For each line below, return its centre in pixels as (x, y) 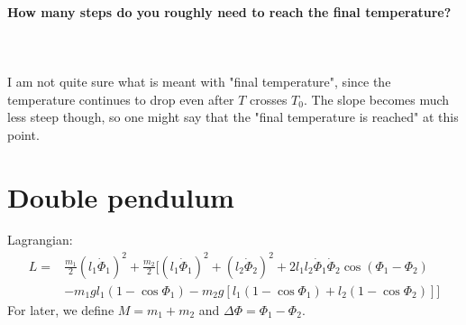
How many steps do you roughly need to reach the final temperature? (229, 11)
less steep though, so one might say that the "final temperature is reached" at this (233, 117)
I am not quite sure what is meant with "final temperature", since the (199, 81)
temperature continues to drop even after (121, 99)
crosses (268, 99)
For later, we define (61, 309)
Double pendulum (121, 196)
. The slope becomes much (376, 99)
